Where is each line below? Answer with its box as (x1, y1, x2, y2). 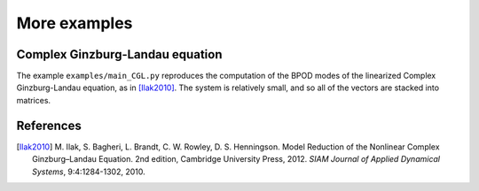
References (16, 118, 82, 133)
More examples (16, 13, 133, 33)
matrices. (16, 95, 51, 105)
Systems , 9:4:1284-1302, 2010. (32, 166, 145, 177)
